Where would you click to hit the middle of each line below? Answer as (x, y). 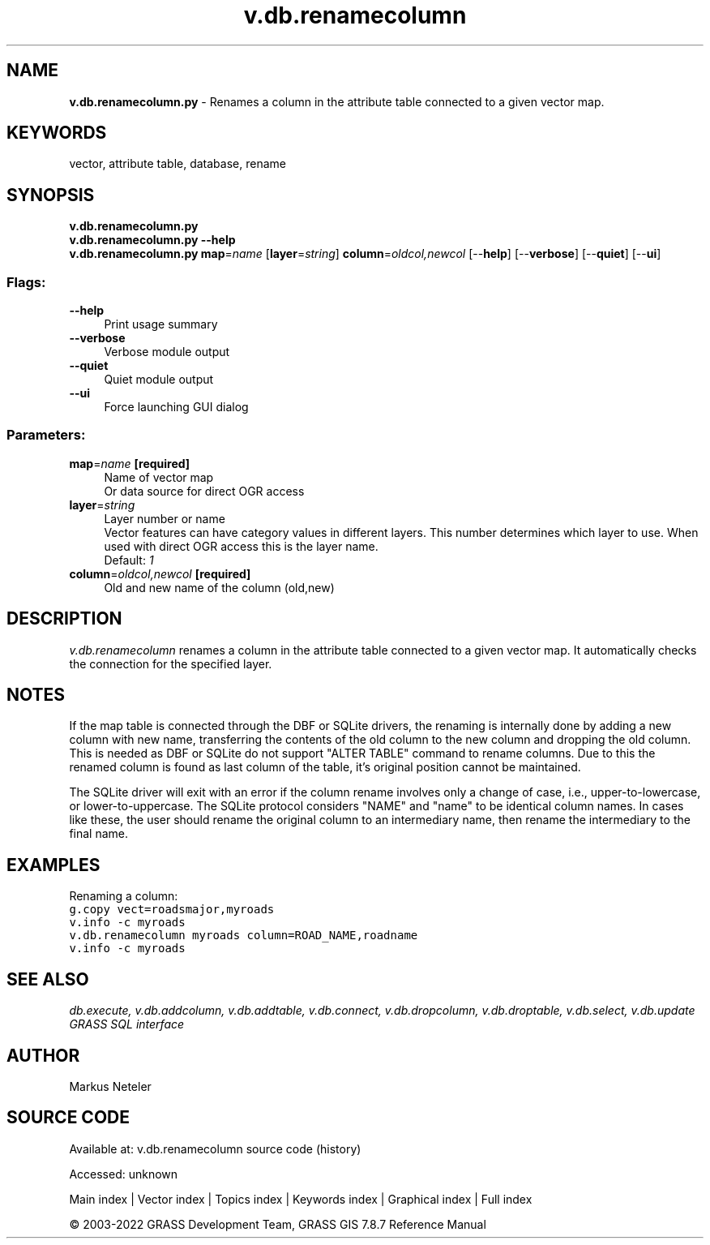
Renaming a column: (124, 896)
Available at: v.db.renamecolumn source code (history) (215, 1148)
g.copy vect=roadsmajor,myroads (172, 910)
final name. (99, 834)
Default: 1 (129, 560)
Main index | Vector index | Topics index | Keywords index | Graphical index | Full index (301, 1199)
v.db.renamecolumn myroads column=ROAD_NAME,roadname (244, 936)
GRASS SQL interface (127, 1024)
